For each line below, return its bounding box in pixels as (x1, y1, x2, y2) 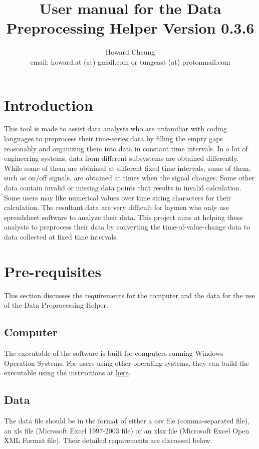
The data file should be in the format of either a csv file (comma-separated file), (4, 415, 250, 426)
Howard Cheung (105, 47, 155, 57)
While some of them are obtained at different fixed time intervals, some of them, (4, 162, 251, 173)
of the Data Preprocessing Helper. (4, 300, 108, 310)
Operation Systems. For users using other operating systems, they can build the (4, 357, 249, 368)
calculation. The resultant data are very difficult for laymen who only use (4, 202, 229, 212)
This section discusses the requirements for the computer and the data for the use (4, 290, 255, 300)
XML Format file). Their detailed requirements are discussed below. (4, 435, 212, 445)
